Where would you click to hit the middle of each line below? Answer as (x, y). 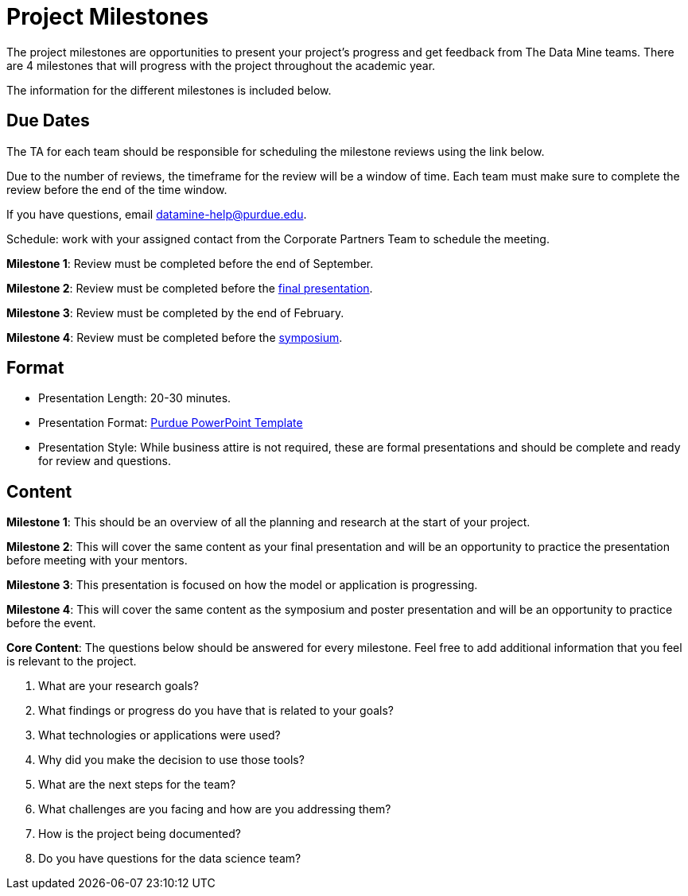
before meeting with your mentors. (97, 560)
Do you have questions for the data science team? (170, 859)
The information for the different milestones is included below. (169, 90)
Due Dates (48, 121)
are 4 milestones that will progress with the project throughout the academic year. (221, 65)
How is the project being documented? (140, 834)
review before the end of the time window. (117, 189)
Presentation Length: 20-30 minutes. (135, 398)
